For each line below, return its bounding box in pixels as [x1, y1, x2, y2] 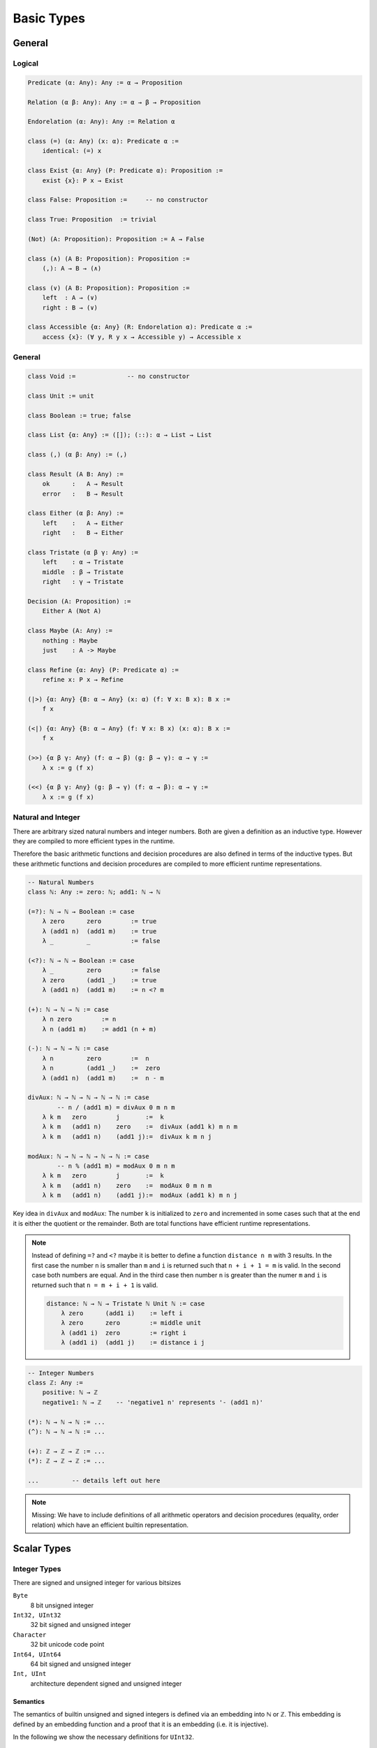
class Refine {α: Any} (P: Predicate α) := [27, 666, 179, 674]
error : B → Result [42, 489, 124, 498]
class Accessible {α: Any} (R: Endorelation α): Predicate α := [27, 323, 253, 331]
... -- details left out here [27, 1476, 161, 1484]
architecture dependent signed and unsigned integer [30, 1679, 182, 1688]
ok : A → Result [42, 480, 124, 488]
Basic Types [13, 10, 85, 26]
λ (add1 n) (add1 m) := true [42, 927, 157, 935]
